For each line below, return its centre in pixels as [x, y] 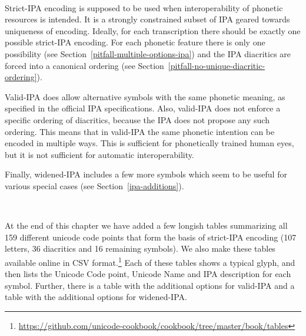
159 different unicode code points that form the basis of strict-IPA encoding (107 [151, 237]
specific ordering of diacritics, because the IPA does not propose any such [137, 119]
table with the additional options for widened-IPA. [96, 297]
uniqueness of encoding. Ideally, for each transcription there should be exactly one [153, 30]
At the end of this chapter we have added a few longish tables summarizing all [146, 225]
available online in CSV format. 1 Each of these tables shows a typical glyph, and [150, 261]
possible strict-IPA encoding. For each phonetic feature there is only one [135, 42]
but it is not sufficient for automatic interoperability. [99, 154]
